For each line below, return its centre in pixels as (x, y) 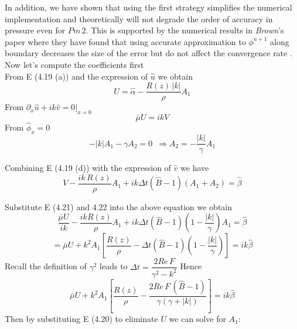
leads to (114, 266)
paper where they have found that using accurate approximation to (125, 41)
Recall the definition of (46, 266)
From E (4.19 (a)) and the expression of (76, 76)
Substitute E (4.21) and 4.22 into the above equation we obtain (119, 206)
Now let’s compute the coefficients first (74, 64)
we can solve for (197, 318)
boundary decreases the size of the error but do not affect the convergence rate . (148, 53)
